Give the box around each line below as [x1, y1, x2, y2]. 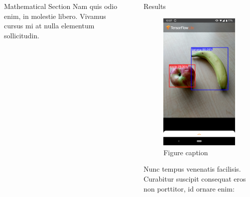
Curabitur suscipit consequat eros [143, 174, 246, 184]
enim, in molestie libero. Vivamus [4, 10, 106, 21]
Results [143, 1, 166, 11]
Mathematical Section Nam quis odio [4, 1, 118, 11]
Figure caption [163, 147, 208, 157]
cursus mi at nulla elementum [4, 20, 95, 31]
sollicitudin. [4, 30, 39, 40]
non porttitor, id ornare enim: [143, 183, 235, 194]
